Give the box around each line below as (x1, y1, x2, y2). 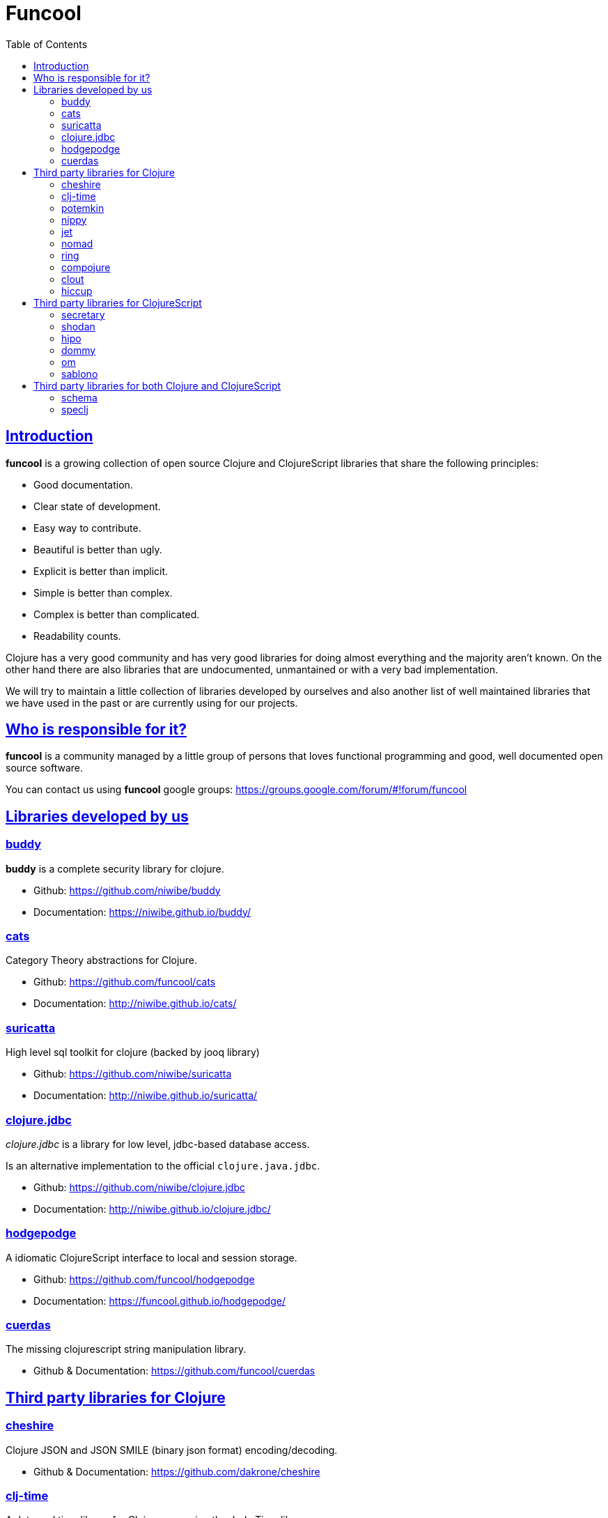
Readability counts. (33, 629, 121, 642)
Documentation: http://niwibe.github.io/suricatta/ (33, 1089, 258, 1102)
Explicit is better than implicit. (33, 565, 169, 577)
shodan (61, 320, 95, 332)
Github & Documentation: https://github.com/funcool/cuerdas (33, 1365, 315, 1377)
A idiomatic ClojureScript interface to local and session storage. (6, 1251, 297, 1264)
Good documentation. (33, 478, 133, 491)
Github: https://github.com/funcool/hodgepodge (33, 1273, 255, 1285)
